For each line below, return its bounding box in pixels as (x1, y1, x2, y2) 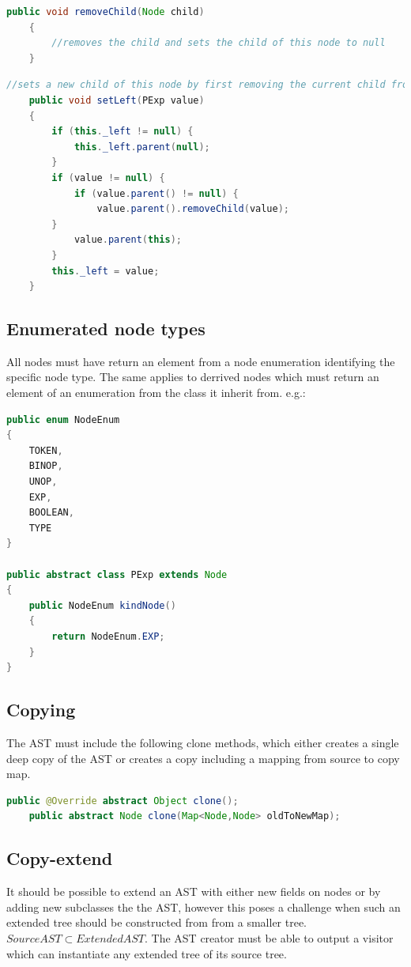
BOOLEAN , (28, 507, 74, 519)
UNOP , (28, 476, 58, 488)
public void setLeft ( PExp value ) (28, 94, 205, 106)
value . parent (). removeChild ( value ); (96, 203, 289, 215)
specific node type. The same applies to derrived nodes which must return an (6, 368, 379, 385)
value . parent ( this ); (74, 234, 182, 246)
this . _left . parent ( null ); (74, 141, 210, 153)
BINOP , (28, 460, 63, 472)
